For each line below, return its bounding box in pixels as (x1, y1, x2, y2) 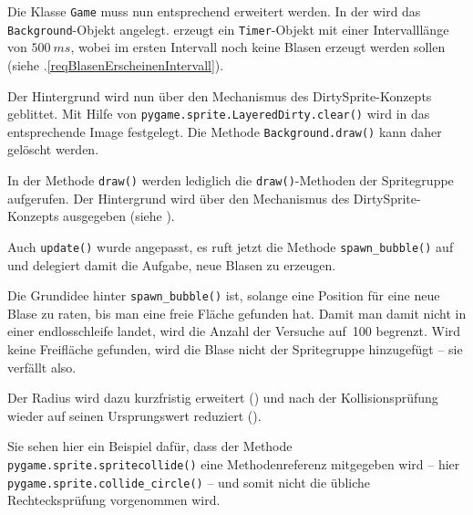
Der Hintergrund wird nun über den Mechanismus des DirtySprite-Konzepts (7, 86, 432, 105)
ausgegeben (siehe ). (63, 206, 175, 226)
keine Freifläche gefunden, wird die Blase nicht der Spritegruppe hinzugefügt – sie (7, 339, 463, 358)
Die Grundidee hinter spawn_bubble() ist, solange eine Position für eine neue (7, 286, 440, 305)
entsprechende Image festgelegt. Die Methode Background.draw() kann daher (7, 121, 442, 141)
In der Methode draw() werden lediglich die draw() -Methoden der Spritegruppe (7, 171, 454, 189)
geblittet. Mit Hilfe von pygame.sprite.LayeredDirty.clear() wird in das (7, 104, 430, 123)
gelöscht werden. (7, 140, 99, 159)
